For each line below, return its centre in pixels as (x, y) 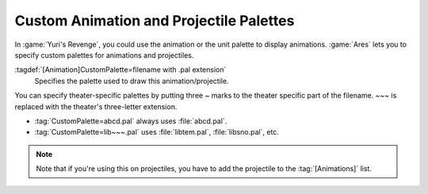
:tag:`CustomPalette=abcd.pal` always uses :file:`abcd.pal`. (131, 121)
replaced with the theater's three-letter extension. (96, 106)
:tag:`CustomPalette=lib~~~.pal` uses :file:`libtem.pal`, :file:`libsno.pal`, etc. (157, 132)
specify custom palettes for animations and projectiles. (104, 55)
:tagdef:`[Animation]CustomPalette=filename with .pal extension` (120, 70)
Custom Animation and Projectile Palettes (155, 21)
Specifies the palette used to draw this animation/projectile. (132, 81)
